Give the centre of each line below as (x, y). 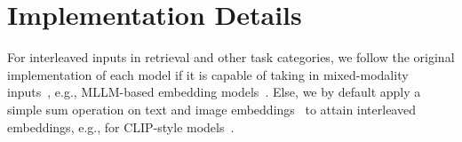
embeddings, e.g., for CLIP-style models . (121, 126)
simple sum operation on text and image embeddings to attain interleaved (211, 109)
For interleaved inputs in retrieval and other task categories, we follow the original (231, 57)
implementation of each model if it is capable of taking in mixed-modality (208, 74)
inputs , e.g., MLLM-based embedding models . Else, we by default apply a (214, 92)
